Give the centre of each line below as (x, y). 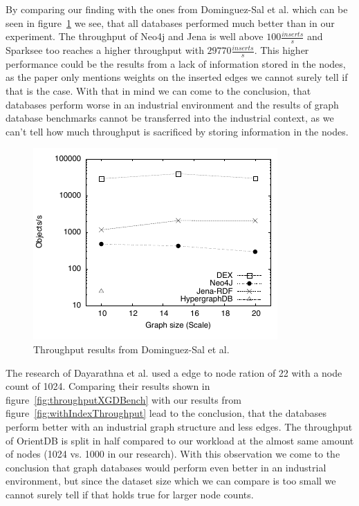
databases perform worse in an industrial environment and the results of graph (172, 104)
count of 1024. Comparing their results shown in (108, 386)
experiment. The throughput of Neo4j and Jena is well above (135, 36)
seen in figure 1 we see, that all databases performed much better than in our (170, 22)
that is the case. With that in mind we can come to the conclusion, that (158, 91)
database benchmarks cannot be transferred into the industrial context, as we (170, 118)
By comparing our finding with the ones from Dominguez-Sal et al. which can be (177, 9)
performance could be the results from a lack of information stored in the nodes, (176, 63)
